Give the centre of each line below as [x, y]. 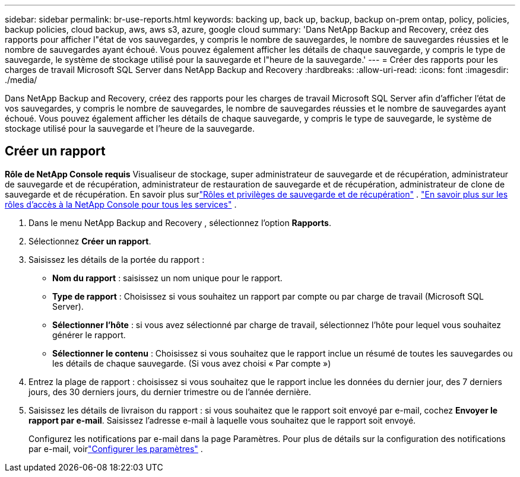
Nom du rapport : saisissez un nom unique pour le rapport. [167, 278]
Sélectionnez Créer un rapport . [90, 241]
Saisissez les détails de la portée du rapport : [117, 259]
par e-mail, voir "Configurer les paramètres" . [116, 449]
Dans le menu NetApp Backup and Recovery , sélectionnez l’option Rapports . [180, 222]
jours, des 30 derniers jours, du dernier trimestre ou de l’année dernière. [170, 392]
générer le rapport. [89, 335]
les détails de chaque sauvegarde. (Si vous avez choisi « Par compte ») [192, 363]
